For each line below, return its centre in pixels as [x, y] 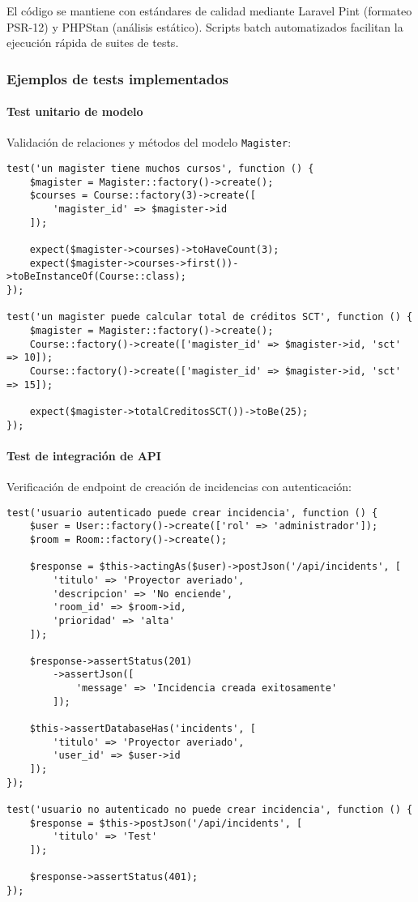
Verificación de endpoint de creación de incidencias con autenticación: [179, 486]
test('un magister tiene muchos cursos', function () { [160, 169]
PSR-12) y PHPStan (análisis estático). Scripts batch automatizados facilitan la [205, 26]
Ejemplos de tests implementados [118, 78]
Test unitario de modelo [75, 111]
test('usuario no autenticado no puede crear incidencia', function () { [210, 810]
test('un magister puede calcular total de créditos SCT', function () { [210, 317]
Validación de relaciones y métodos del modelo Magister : [149, 142]
